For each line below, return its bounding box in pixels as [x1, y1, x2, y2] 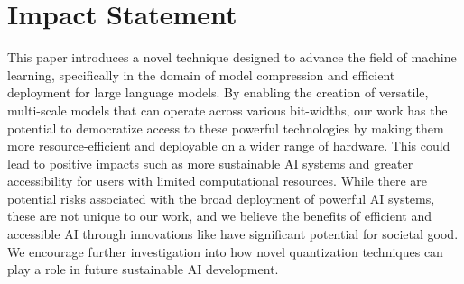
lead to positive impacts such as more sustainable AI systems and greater [7, 153, 413, 172]
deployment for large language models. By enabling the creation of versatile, [7, 83, 429, 102]
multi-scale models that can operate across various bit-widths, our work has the [7, 100, 448, 119]
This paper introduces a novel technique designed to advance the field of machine [7, 48, 457, 67]
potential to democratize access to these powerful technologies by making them [7, 118, 444, 137]
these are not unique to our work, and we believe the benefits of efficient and [7, 206, 432, 225]
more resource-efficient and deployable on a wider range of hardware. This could [7, 136, 450, 155]
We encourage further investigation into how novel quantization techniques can [7, 242, 443, 261]
